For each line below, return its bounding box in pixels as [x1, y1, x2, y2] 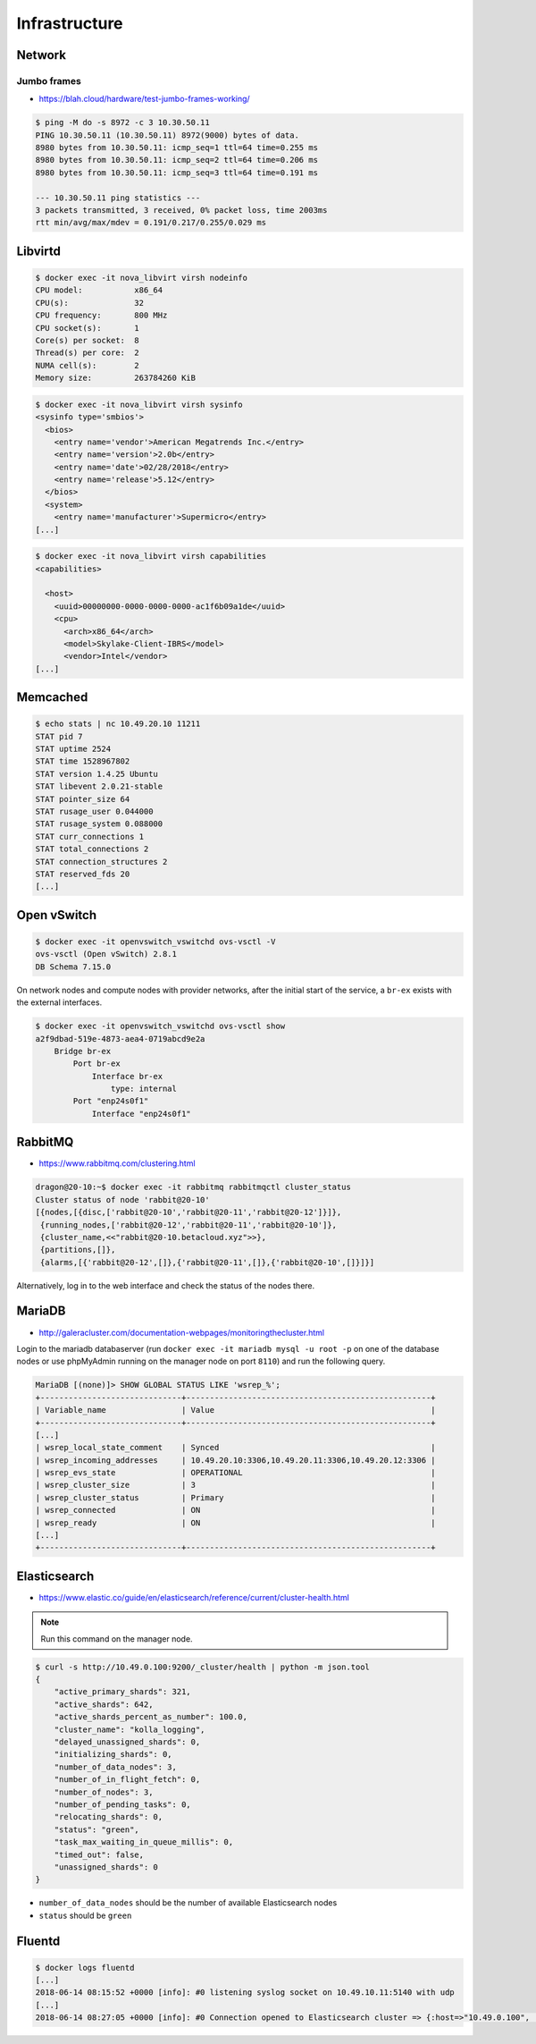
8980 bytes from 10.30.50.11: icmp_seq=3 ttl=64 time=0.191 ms [35, 167, 319, 178]
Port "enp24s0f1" [72, 1096, 149, 1106]
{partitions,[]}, [40, 1245, 116, 1255]
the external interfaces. [16, 997, 103, 1008]
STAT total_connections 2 [35, 844, 149, 854]
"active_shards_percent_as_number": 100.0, [54, 1712, 247, 1722]
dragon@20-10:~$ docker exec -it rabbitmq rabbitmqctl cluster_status [35, 1182, 352, 1193]
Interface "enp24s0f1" [91, 1109, 191, 1119]
